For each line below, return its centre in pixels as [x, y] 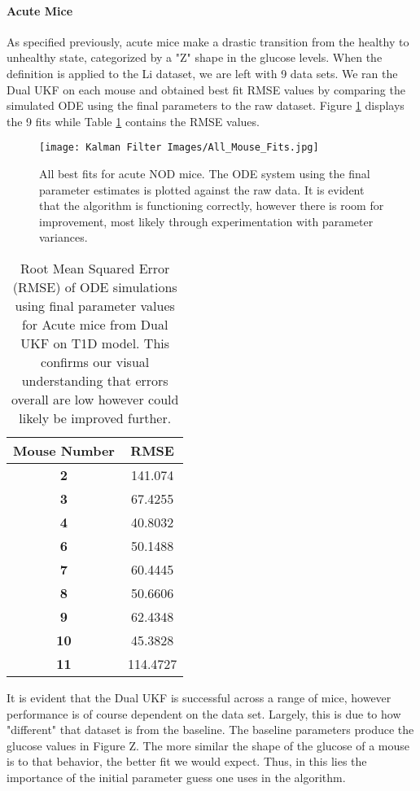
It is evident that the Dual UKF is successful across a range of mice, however [199, 697]
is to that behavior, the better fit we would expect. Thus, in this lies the [187, 761]
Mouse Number [64, 450]
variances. [63, 237]
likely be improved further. [95, 417]
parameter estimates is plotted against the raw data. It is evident [202, 189]
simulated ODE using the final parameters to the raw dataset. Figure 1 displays [206, 105]
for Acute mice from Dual [95, 324]
